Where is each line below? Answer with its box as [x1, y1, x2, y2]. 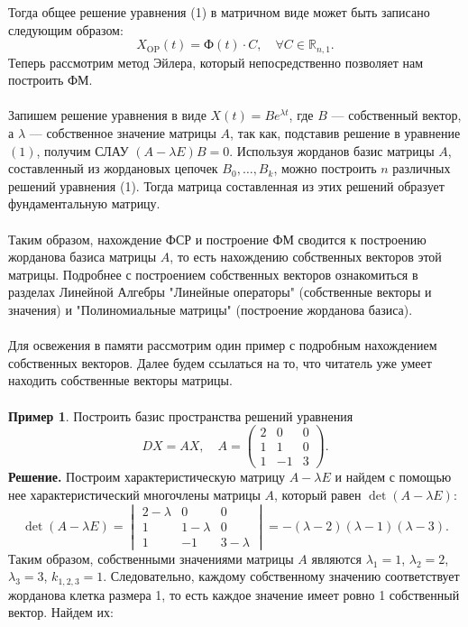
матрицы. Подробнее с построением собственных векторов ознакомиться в [8, 264, 418, 283]
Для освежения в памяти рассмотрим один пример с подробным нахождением [8, 336, 437, 355]
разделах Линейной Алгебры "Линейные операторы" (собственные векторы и [8, 282, 432, 301]
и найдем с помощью [335, 467, 452, 486]
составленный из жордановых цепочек [8, 159, 218, 178]
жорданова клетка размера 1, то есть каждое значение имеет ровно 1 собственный [8, 585, 460, 604]
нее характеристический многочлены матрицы [8, 484, 261, 503]
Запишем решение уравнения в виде [8, 106, 206, 124]
